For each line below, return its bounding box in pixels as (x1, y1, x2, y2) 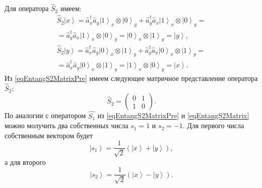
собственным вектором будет (5, 130, 93, 140)
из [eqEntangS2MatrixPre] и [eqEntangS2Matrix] (97, 110, 249, 121)
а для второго (5, 156, 46, 167)
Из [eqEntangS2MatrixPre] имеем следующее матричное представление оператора (5, 73, 258, 83)
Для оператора (5, 3, 49, 14)
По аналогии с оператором (5, 110, 86, 121)
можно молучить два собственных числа (5, 120, 128, 131)
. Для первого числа (182, 120, 244, 131)
